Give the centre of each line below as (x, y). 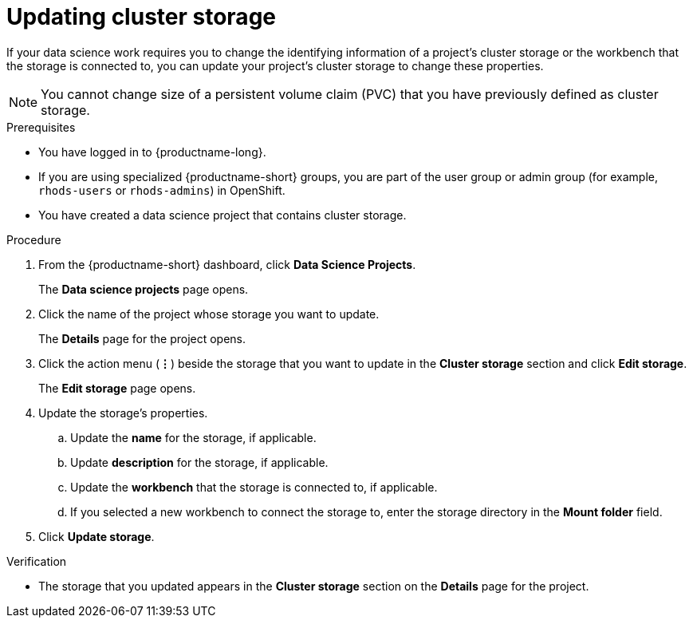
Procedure (34, 239)
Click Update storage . (96, 536)
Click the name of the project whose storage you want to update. (209, 314)
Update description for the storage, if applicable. (199, 462)
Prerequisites (41, 127)
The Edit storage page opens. (117, 388)
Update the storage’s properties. (123, 413)
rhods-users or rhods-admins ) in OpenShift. (162, 190)
